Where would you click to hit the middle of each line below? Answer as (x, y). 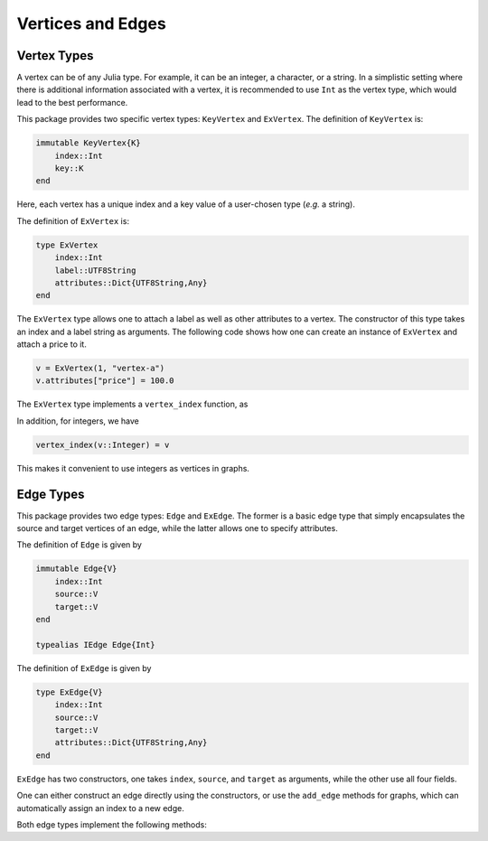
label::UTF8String (95, 270)
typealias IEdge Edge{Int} (95, 645)
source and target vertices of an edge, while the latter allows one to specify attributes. (177, 528)
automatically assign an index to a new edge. (100, 808)
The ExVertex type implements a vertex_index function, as (132, 404)
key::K (69, 168)
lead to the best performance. (72, 102)
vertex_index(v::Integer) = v (103, 444)
